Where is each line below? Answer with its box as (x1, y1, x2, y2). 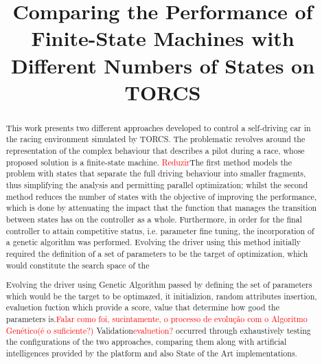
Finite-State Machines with (31, 24, 295, 52)
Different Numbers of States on (10, 51, 315, 79)
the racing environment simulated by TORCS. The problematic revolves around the (5, 133, 306, 145)
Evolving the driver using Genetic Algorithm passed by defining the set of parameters (5, 279, 312, 291)
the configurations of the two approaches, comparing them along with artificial (5, 336, 287, 348)
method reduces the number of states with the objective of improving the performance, (5, 190, 317, 202)
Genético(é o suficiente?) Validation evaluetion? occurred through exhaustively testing (5, 324, 311, 336)
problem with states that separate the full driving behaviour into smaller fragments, (5, 168, 306, 179)
